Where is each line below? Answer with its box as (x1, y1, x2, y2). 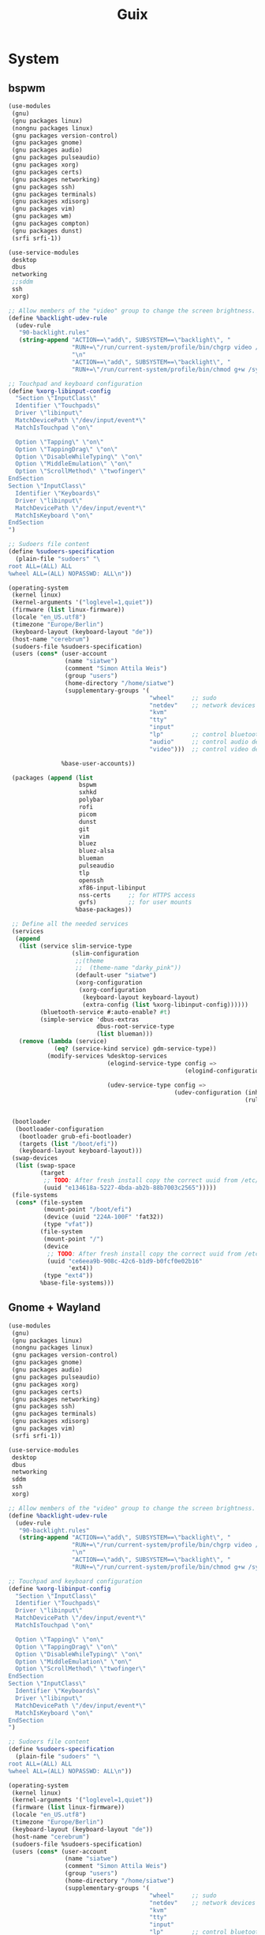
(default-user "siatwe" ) (75, 971, 157, 979)
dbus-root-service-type (95, 1023, 175, 1031)
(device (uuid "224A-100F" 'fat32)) (43, 1213, 164, 1221)
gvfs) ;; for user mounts (78, 898, 192, 907)
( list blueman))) (95, 1030, 154, 1039)
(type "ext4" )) (43, 1272, 93, 1280)
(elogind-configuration (184, 1067, 263, 1075)
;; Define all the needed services (11, 920, 129, 928)
